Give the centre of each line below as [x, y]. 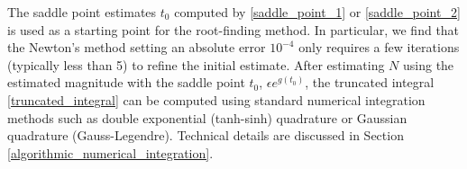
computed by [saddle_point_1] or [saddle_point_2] [317, 12]
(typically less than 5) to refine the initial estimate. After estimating [196, 64]
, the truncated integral [370, 82]
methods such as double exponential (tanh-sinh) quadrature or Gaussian [207, 117]
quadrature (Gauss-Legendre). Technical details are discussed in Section [206, 135]
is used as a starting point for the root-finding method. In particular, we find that [233, 29]
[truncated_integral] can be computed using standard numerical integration [216, 99]
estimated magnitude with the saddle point [126, 82]
